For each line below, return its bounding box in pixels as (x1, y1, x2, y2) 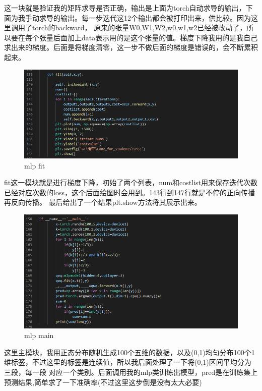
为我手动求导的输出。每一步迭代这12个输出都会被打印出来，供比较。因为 (11, 12, 251, 23)
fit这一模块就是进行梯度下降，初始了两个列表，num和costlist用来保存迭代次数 (4, 177, 257, 188)
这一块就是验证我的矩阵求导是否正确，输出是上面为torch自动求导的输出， (4, 3, 246, 13)
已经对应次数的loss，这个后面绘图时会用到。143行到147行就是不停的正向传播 (4, 187, 255, 197)
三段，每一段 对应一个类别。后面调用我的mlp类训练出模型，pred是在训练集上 (4, 367, 258, 377)
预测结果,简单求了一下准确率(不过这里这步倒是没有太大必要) (4, 376, 202, 387)
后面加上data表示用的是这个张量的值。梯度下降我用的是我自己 (53, 32, 258, 42)
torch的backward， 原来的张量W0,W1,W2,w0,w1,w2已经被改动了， (32, 22, 247, 33)
